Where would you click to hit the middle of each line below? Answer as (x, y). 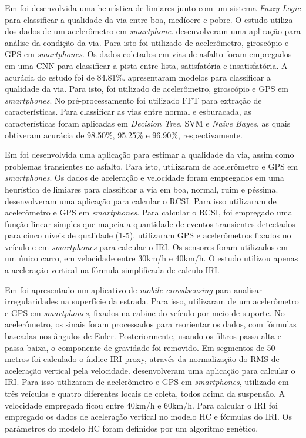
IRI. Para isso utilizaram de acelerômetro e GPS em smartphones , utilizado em (147, 382)
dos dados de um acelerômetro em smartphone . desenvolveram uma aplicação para (153, 31)
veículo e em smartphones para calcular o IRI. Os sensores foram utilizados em (146, 246)
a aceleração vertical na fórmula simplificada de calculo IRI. (112, 270)
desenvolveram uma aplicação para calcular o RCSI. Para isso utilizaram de (141, 200)
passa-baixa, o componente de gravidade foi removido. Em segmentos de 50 (140, 347)
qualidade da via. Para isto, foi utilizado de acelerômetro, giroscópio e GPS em (147, 89)
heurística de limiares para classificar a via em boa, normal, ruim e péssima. (142, 189)
